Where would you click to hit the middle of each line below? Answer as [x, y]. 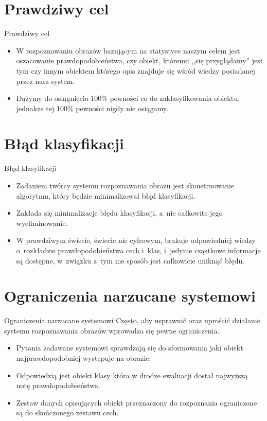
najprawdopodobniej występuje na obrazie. [84, 358]
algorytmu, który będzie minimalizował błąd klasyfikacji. [106, 195]
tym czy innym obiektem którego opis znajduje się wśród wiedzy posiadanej [136, 70]
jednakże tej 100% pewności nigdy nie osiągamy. [92, 108]
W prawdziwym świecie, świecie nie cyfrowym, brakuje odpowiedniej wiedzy [136, 240]
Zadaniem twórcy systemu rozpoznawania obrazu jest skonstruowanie [125, 185]
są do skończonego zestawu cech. [67, 413]
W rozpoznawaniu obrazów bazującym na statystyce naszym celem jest [128, 50]
